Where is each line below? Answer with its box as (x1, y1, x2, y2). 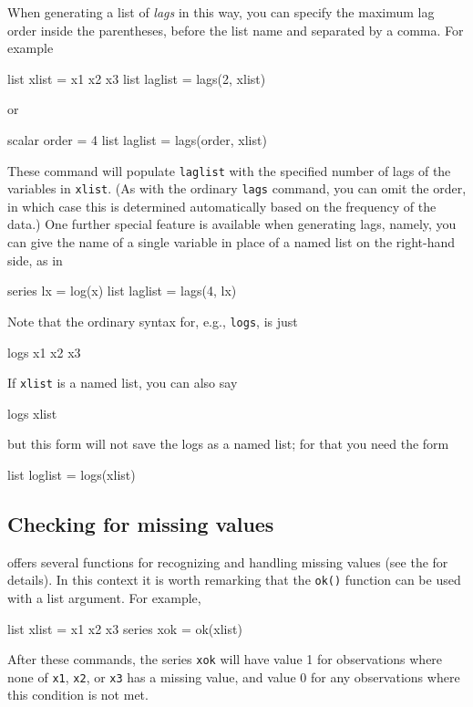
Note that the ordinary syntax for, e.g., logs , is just (7, 311, 298, 330)
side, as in (7, 250, 63, 269)
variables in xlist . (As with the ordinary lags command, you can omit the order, (7, 179, 467, 198)
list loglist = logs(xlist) (7, 464, 136, 483)
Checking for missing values (7, 509, 274, 537)
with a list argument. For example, (7, 587, 201, 607)
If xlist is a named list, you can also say (7, 373, 238, 392)
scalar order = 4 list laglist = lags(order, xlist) (7, 130, 267, 149)
